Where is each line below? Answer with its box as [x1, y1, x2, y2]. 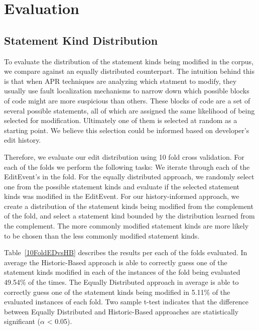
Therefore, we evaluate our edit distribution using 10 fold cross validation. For [4, 151, 244, 162]
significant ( [4, 316, 41, 326]
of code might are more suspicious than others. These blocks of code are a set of [4, 95, 250, 105]
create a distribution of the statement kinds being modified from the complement [4, 200, 253, 211]
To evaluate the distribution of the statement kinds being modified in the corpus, [4, 56, 254, 66]
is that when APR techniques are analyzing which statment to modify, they [4, 75, 237, 86]
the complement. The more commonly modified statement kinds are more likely [4, 221, 249, 231]
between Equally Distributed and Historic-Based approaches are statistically [4, 306, 239, 316]
